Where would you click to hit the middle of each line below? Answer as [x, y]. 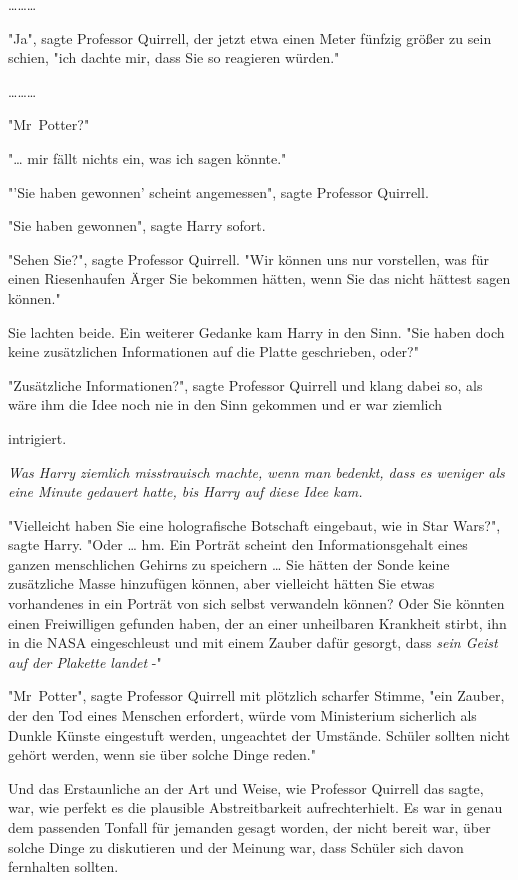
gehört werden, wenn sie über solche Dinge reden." [162, 754]
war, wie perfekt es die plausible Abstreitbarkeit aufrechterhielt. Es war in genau [255, 807]
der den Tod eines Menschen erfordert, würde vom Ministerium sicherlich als [242, 715]
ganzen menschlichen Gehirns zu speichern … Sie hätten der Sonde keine [229, 563]
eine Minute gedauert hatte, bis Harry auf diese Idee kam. [185, 491]
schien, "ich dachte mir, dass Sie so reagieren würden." [174, 57]
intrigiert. [37, 437]
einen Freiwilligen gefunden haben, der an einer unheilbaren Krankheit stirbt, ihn [257, 622]
